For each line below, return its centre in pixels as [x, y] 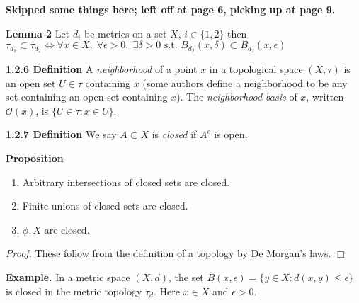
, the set [186, 276]
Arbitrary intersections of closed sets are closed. [126, 182]
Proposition [35, 158]
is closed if [174, 134]
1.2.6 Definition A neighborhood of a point [102, 69]
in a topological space [256, 69]
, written [325, 97]
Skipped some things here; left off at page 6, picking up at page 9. [171, 9]
